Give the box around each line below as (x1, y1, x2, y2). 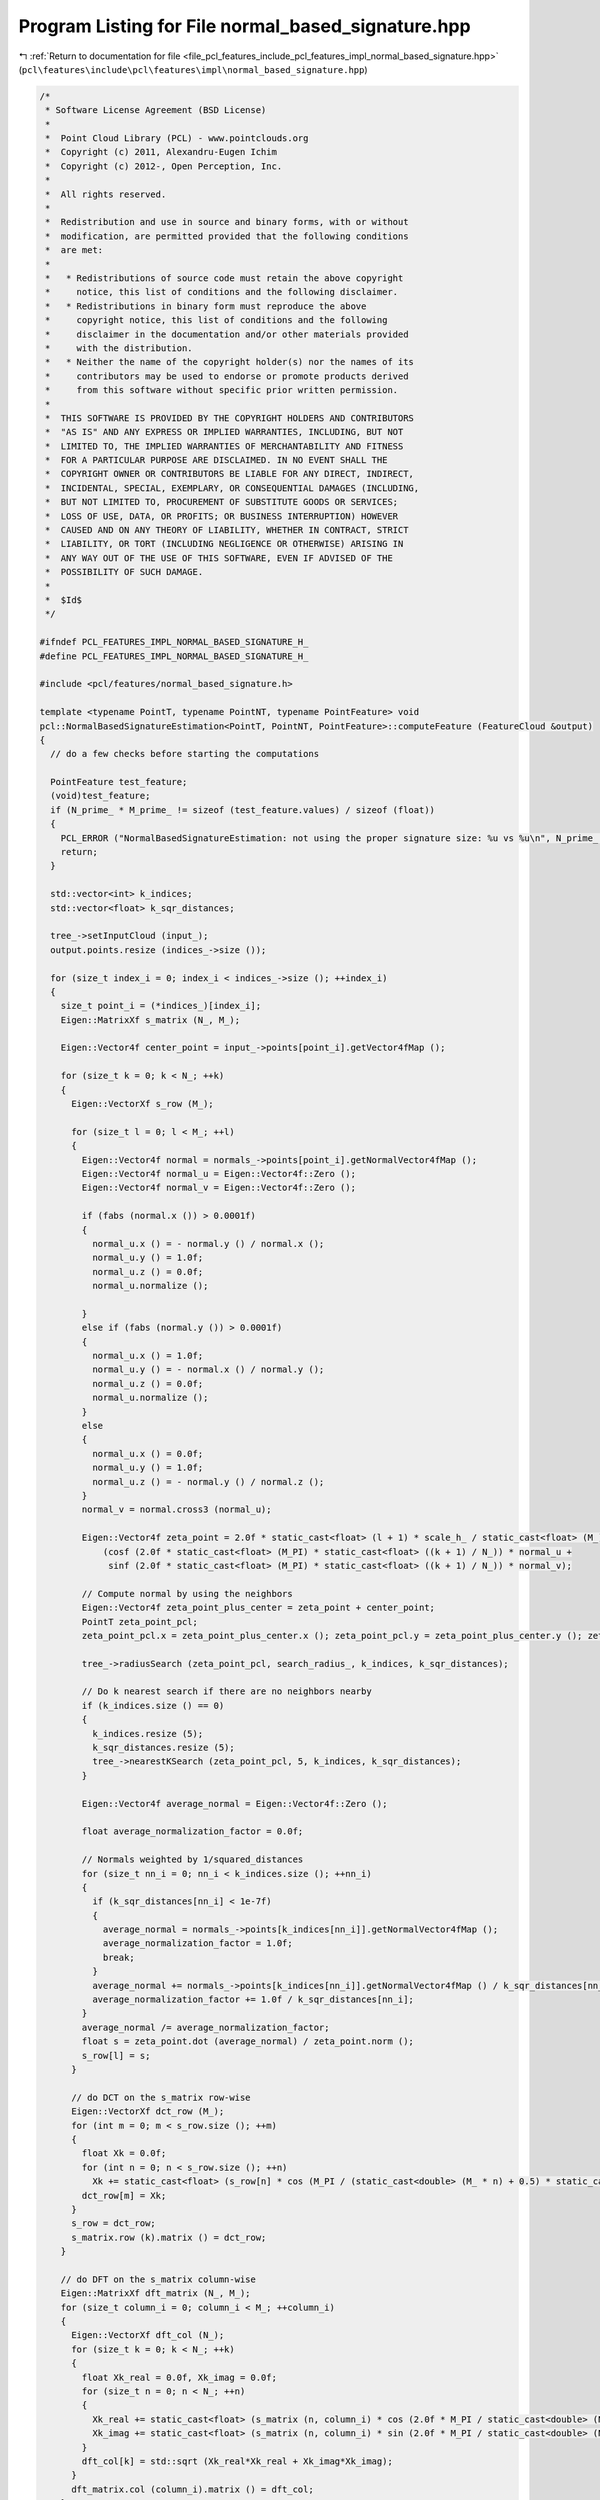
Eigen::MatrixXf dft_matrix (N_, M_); (60, 2288, 251, 2299)
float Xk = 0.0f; (81, 2148, 167, 2159)
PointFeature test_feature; (50, 776, 188, 788)
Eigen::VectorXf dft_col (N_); (71, 2330, 225, 2341)
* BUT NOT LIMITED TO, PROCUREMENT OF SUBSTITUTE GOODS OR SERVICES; (45, 496, 399, 508)
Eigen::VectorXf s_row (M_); (71, 1098, 214, 1110)
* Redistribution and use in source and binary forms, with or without (45, 216, 409, 228)
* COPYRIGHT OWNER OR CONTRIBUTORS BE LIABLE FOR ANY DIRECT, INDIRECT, (45, 468, 415, 480)
